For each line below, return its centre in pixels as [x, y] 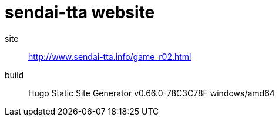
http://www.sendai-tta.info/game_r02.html [110, 56]
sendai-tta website [80, 12]
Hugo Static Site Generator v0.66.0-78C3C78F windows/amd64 [152, 93]
